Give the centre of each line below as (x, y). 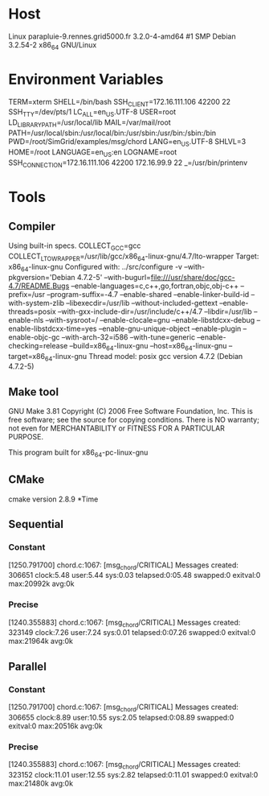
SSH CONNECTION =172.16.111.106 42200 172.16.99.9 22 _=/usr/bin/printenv (128, 163)
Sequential (36, 524)
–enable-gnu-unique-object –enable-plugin (170, 328)
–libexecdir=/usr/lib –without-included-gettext (142, 303)
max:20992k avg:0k (41, 584)
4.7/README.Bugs (39, 286)
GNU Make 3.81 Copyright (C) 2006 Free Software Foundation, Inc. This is (130, 411)
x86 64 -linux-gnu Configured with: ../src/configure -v (96, 268)
